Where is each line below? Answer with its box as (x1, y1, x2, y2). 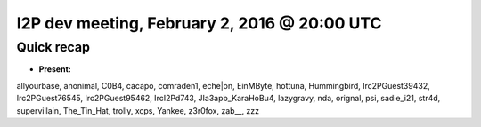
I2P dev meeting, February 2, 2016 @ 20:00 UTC (16, 13, 382, 33)
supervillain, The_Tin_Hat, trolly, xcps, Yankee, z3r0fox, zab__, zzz (16, 105, 260, 115)
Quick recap (16, 39, 91, 55)
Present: (38, 64, 71, 75)
